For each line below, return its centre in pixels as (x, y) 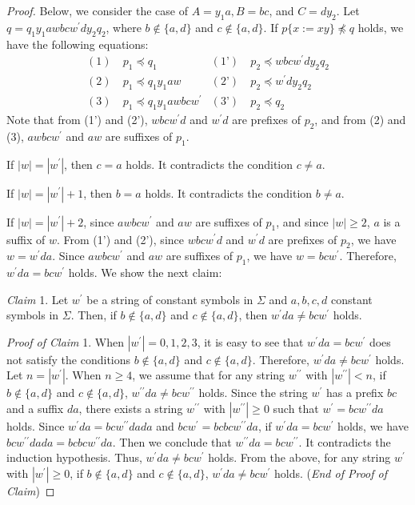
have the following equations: (78, 44)
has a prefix (355, 393)
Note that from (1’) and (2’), (77, 119)
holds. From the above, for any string (299, 457)
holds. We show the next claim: (145, 273)
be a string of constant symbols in (170, 299)
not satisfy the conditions (69, 359)
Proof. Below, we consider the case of (97, 10)
